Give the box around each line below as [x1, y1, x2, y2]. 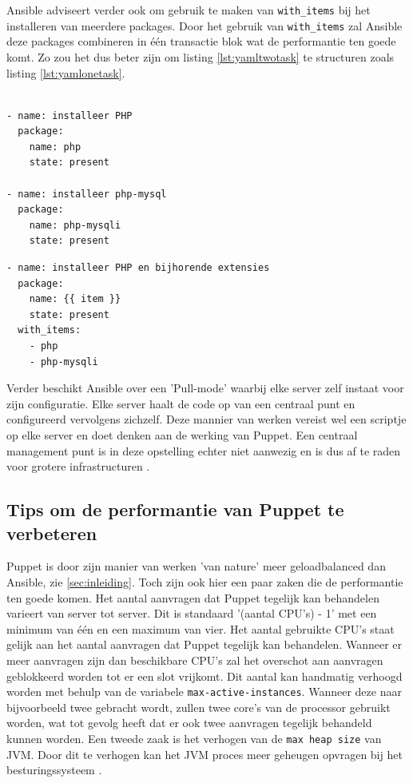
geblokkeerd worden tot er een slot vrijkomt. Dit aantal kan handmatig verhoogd [6, 667, 403, 684]
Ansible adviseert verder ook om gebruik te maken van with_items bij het [6, 2, 371, 18]
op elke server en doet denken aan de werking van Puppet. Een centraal [6, 426, 358, 443]
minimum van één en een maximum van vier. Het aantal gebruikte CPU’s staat [6, 620, 395, 637]
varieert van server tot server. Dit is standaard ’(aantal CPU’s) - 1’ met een [6, 605, 377, 622]
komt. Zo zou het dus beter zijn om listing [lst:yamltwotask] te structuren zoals [6, 48, 395, 65]
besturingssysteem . [6, 761, 102, 778]
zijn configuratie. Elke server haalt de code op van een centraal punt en [6, 395, 355, 411]
